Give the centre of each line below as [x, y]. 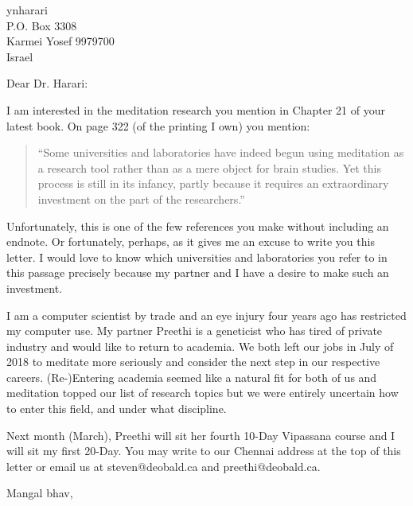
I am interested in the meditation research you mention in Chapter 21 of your [196, 109]
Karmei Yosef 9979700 [60, 41]
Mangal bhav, [40, 493]
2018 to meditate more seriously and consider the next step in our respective [193, 362]
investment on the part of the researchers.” [141, 199]
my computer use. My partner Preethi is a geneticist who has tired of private [195, 331]
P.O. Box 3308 [42, 25]
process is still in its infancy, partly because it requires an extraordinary [213, 183]
